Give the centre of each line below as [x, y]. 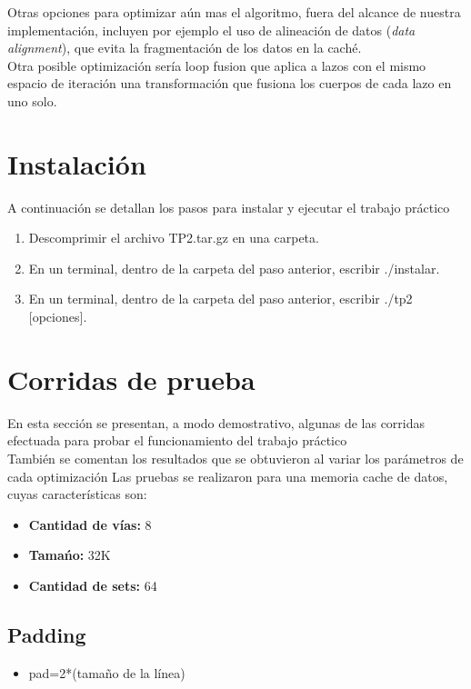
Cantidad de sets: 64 [93, 585]
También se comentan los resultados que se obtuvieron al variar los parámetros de [235, 458]
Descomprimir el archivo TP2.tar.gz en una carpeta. [174, 238]
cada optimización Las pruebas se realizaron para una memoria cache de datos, [228, 476]
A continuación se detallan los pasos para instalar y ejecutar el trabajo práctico [229, 207]
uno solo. [32, 100]
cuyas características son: [77, 494]
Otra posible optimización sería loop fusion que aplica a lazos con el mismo [217, 65]
